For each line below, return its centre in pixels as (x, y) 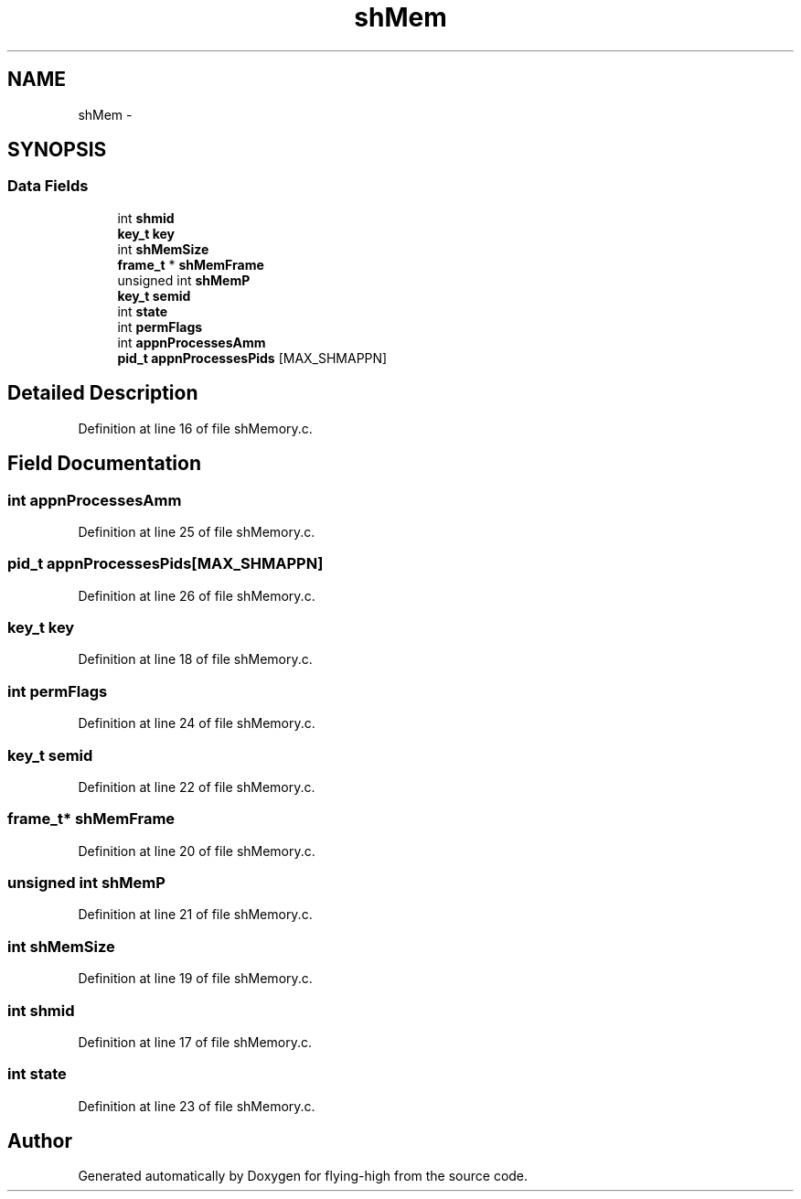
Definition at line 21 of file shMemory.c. (195, 915)
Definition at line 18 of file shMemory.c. (195, 659)
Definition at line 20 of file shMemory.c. (197, 851)
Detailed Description (103, 393)
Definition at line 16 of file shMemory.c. (195, 428)
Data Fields (48, 186)
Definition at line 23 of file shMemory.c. (197, 1106)
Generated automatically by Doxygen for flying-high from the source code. (303, 1176)
